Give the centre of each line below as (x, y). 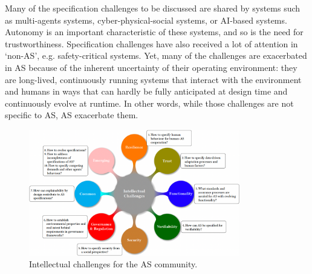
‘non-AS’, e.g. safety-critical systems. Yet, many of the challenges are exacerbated (156, 55)
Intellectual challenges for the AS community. (113, 264)
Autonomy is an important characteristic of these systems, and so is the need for (154, 32)
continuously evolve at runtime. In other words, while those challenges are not (149, 103)
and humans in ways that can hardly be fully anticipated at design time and (146, 91)
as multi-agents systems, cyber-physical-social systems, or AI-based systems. (146, 20)
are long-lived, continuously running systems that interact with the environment (153, 79)
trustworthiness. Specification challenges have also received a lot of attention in (151, 43)
